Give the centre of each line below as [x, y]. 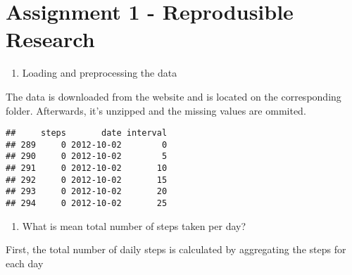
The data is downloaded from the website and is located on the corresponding [174, 96]
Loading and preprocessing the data [100, 73]
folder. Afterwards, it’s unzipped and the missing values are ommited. [156, 110]
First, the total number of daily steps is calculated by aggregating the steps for [176, 249]
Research [50, 39]
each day [25, 263]
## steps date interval [87, 133]
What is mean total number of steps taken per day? [134, 225]
